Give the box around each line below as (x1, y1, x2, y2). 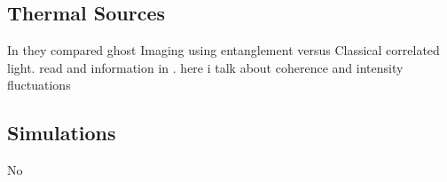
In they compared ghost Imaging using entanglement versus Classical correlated (7, 41, 440, 59)
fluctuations (7, 75, 71, 94)
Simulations (7, 119, 116, 146)
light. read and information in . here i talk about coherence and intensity (7, 58, 404, 76)
